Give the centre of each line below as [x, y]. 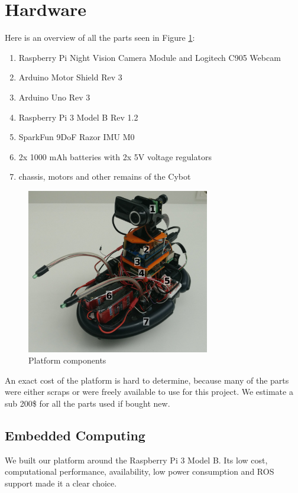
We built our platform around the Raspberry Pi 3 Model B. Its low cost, [136, 460]
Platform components [67, 360]
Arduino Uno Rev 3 [54, 97]
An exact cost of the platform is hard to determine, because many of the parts [147, 380]
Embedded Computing [75, 435]
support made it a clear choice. [61, 483]
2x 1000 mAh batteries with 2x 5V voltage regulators [115, 156]
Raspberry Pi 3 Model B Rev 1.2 [78, 117]
